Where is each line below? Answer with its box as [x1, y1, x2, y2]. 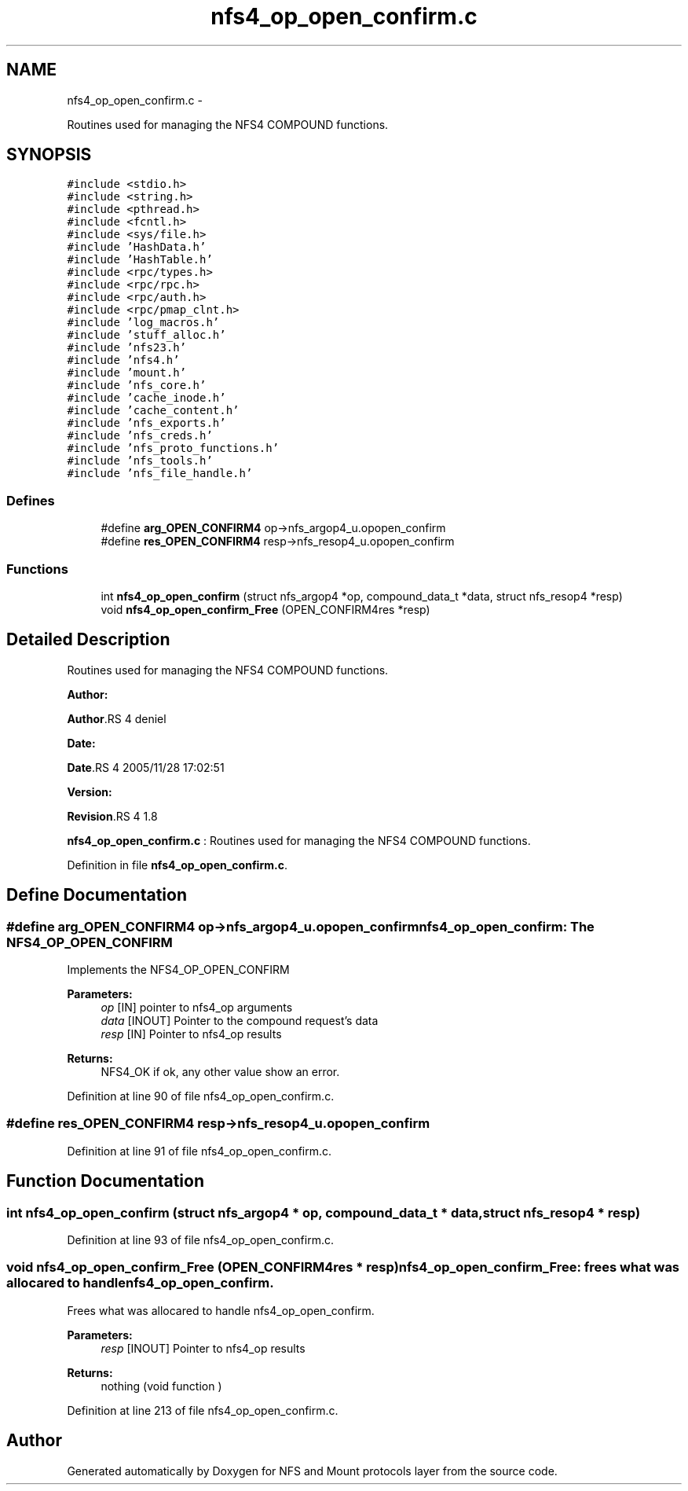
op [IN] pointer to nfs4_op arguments [101, 1001, 293, 1014]
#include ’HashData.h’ [67, 241, 207, 254]
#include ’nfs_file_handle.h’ [67, 467, 253, 480]
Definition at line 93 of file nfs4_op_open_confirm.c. [67, 1232, 334, 1247]
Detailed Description [6, 630, 170, 650]
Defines [6, 492, 55, 509]
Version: [67, 784, 112, 799]
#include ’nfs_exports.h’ [67, 417, 226, 430]
